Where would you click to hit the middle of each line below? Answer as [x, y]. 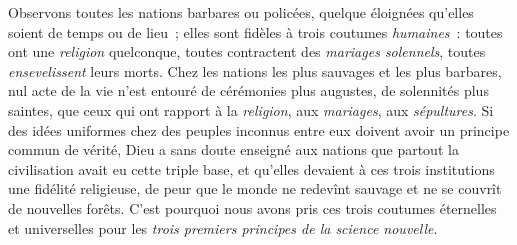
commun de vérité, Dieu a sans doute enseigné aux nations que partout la [233, 149]
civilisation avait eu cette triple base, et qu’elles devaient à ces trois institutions [251, 168]
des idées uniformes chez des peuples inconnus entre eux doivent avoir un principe [259, 129]
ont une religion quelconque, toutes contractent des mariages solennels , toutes [247, 51]
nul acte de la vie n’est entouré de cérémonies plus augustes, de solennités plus [248, 90]
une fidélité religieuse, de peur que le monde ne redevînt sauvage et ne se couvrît [255, 188]
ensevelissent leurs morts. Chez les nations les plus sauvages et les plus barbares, [255, 70]
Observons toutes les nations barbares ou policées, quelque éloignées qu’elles [241, 12]
